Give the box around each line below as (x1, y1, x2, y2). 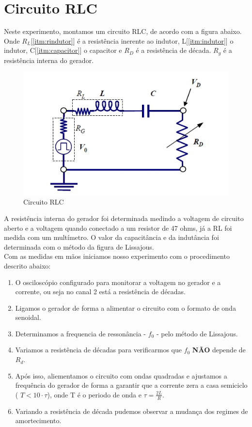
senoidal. (15, 312, 41, 322)
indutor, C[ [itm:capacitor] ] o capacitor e (4, 45, 122, 55)
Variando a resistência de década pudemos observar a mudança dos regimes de (15, 406, 248, 416)
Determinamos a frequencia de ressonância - (15, 328, 146, 338)
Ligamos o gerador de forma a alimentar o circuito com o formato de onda (15, 302, 236, 313)
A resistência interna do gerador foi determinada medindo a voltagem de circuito (4, 213, 244, 223)
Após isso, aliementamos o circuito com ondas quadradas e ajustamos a (15, 370, 227, 380)
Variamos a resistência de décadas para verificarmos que (15, 345, 182, 355)
